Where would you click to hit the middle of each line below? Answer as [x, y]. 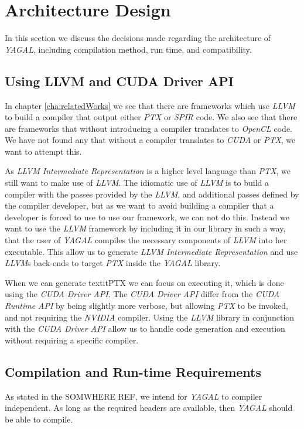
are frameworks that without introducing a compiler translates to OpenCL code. [148, 128]
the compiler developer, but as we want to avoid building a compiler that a [139, 205]
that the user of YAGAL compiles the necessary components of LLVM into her [146, 240]
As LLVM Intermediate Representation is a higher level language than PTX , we [148, 171]
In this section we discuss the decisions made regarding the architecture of [138, 38]
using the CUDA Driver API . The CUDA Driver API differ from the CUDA [142, 294]
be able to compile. [39, 419]
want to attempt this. [43, 151]
